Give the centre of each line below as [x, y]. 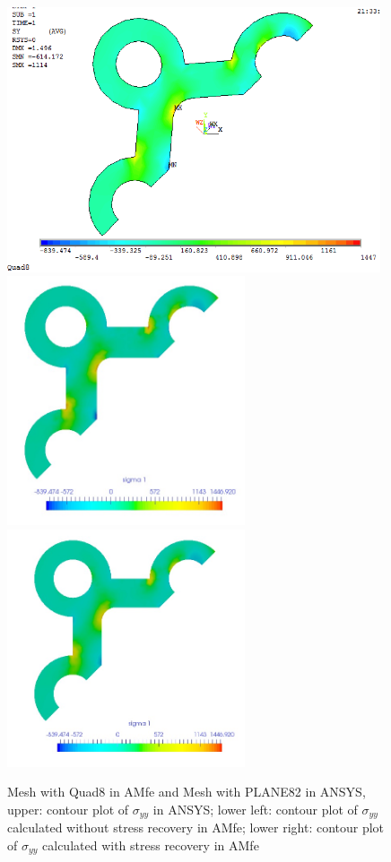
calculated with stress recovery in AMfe [151, 845]
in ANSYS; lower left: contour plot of [255, 809]
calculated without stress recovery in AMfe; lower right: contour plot [196, 828]
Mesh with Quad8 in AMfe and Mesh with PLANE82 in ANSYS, [187, 792]
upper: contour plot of [68, 809]
